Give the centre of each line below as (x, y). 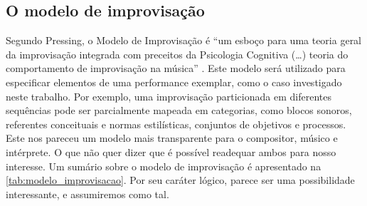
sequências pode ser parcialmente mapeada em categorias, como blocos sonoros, (179, 110)
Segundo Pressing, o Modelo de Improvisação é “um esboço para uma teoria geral (184, 40)
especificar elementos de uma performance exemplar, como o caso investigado (174, 82)
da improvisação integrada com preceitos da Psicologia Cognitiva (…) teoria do (177, 54)
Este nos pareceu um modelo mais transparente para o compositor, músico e (172, 138)
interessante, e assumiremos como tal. (87, 194)
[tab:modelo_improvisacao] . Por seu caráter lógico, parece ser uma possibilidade (180, 180)
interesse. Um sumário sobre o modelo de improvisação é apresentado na (164, 166)
